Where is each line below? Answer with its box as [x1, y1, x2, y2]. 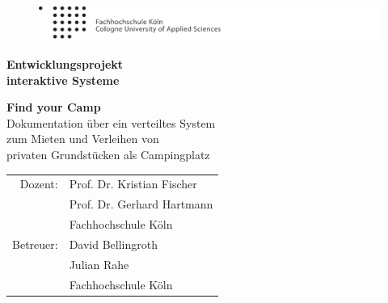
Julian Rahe [69, 255, 129, 272]
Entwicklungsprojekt [6, 56, 124, 73]
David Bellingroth [69, 235, 158, 252]
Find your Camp [6, 99, 101, 116]
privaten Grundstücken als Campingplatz [6, 146, 210, 163]
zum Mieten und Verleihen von [6, 130, 159, 147]
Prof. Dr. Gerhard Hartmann [69, 196, 213, 213]
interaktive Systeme [6, 71, 120, 88]
